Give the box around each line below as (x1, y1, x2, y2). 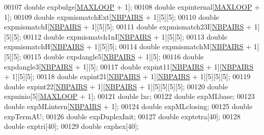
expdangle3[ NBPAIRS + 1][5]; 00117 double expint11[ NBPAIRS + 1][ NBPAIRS (4, 61, 253, 72)
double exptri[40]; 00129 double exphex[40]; (4, 121, 139, 131)
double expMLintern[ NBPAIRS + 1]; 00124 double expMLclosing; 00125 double (4, 100, 253, 111)
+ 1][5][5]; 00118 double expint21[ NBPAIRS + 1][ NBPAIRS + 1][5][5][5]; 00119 (4, 71, 251, 82)
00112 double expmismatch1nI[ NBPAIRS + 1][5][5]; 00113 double (23, 31, 227, 42)
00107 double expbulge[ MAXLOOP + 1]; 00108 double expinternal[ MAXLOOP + (4, 2, 260, 12)
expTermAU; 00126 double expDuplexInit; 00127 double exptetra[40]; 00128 (4, 111, 241, 121)
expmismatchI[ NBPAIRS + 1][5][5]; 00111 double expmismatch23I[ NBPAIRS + (4, 21, 252, 32)
